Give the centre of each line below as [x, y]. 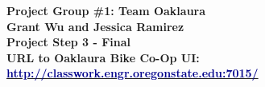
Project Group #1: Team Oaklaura [106, 10]
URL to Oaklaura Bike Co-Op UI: [103, 57]
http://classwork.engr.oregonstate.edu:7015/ [132, 73]
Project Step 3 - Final [69, 42]
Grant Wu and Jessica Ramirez [95, 26]
